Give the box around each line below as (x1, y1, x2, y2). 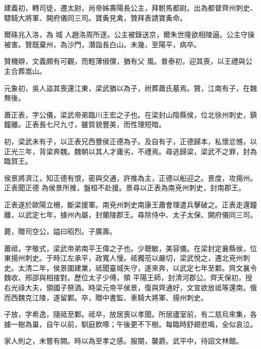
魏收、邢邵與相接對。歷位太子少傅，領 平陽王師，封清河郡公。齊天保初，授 (4, 272, 252, 283)
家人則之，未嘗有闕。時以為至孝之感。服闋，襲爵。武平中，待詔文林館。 (4, 335, 243, 346)
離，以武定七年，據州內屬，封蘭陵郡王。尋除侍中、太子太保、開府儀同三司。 (4, 209, 257, 219)
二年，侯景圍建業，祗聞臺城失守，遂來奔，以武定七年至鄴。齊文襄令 (32, 262, 257, 273)
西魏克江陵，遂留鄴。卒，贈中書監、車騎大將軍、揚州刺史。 (11, 292, 208, 302)
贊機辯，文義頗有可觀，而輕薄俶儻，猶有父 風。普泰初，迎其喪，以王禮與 (4, 56, 245, 66)
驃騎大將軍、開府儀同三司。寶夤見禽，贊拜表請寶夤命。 (4, 12, 187, 23)
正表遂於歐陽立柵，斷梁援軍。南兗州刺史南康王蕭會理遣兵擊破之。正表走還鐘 (4, 199, 257, 209)
